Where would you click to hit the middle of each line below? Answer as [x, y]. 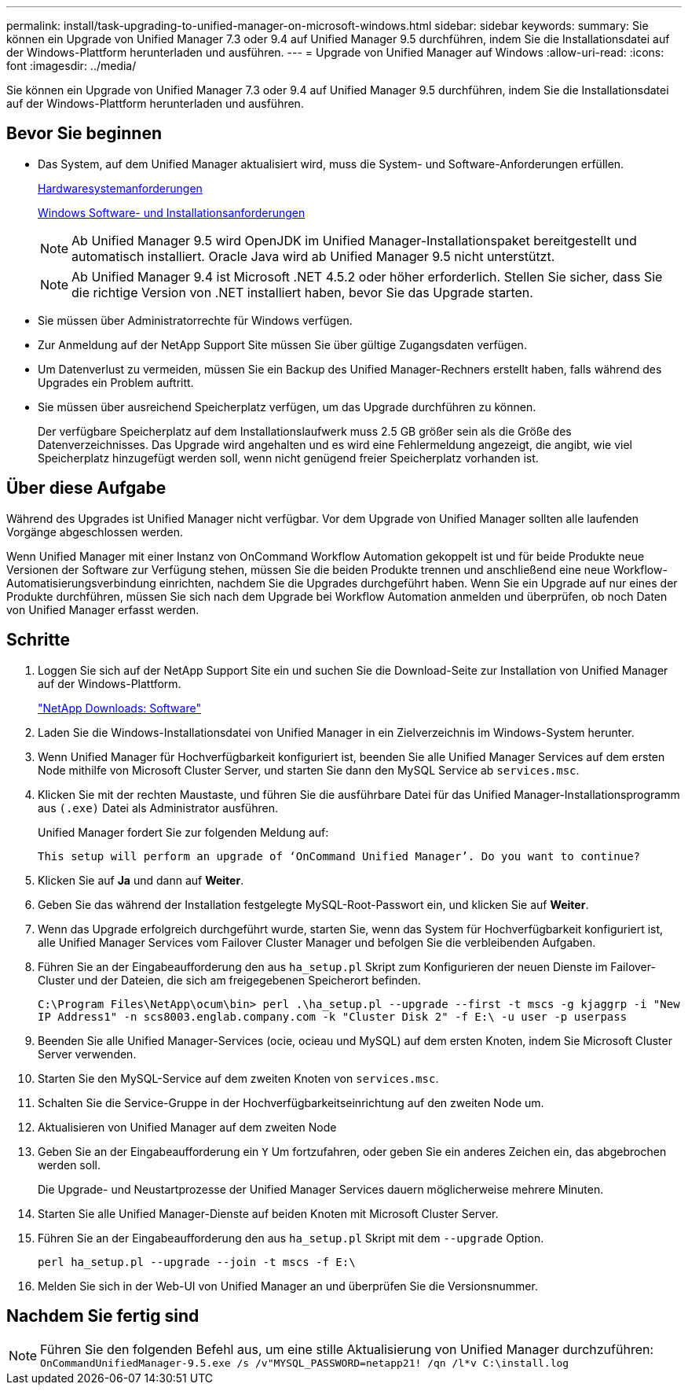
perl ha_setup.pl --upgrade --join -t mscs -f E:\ [197, 1262]
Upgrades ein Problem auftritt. [116, 382]
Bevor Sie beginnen [84, 134]
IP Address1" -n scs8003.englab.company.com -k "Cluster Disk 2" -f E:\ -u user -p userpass [333, 1016]
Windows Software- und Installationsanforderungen [172, 212]
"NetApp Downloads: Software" [119, 708]
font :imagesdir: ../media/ [71, 66]
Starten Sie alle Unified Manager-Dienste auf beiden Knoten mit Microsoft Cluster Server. [268, 1213]
